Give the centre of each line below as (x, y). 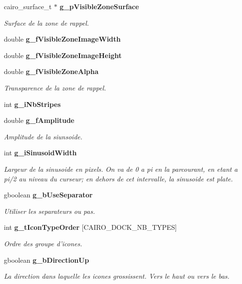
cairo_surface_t (28, 6)
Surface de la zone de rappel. (47, 22)
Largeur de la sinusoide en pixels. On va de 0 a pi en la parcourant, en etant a (121, 169)
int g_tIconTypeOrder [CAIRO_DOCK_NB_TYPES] (90, 227)
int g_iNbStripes (32, 104)
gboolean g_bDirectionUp (47, 260)
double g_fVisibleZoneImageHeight (63, 55)
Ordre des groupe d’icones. (43, 243)
